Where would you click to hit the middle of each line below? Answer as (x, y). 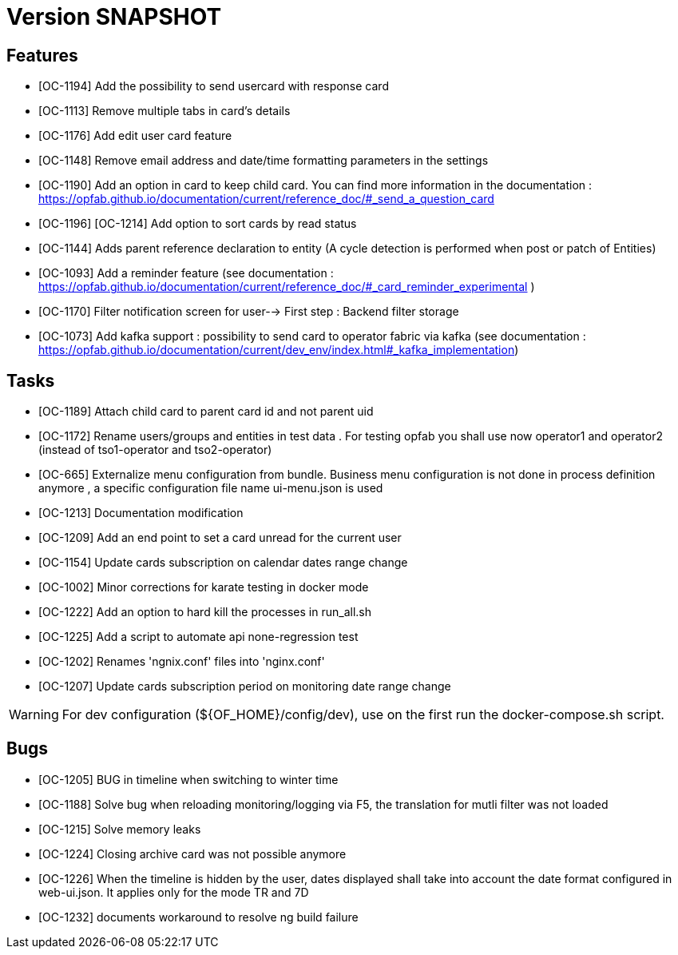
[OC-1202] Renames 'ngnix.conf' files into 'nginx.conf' (182, 662)
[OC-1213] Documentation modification (141, 513)
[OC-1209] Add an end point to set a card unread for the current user (220, 538)
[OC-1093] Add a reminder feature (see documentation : (186, 273)
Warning (34, 715)
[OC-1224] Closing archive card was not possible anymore (192, 854)
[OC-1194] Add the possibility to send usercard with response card (214, 86)
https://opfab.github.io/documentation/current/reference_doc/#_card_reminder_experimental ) (287, 287)
